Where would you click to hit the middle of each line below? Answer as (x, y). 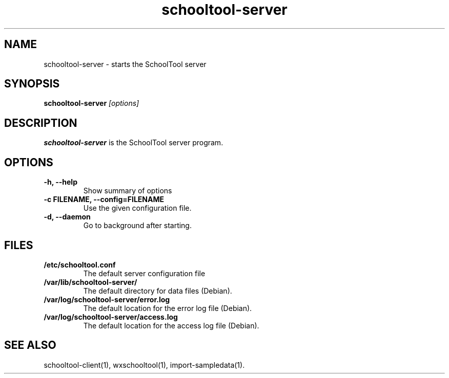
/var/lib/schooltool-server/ (90, 282)
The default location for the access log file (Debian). (171, 325)
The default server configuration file (144, 273)
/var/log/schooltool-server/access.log (111, 317)
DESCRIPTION (41, 123)
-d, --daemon (67, 217)
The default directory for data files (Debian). (158, 291)
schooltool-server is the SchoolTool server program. (134, 143)
